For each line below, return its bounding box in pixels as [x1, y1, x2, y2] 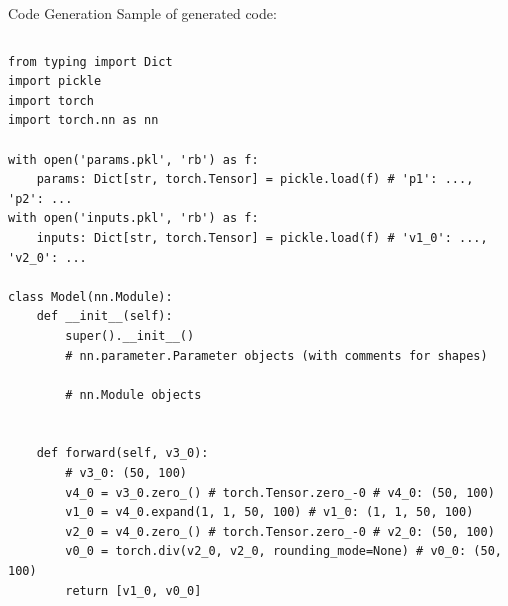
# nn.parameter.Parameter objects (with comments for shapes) [65, 348, 488, 363]
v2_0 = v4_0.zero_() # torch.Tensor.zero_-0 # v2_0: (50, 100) [65, 524, 495, 539]
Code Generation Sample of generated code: [8, 3, 277, 23]
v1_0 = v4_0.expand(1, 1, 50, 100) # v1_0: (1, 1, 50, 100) [65, 505, 474, 520]
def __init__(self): [36, 309, 173, 324]
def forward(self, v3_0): [36, 446, 209, 461]
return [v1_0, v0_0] [65, 583, 202, 598]
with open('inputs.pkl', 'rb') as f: [8, 211, 259, 226]
